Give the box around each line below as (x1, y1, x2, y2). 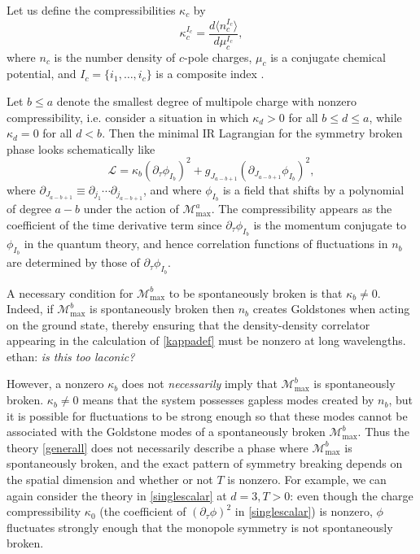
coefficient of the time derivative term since (7, 216, 222, 233)
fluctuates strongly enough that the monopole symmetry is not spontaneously (7, 518, 393, 535)
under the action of (83, 200, 179, 217)
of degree (7, 200, 51, 217)
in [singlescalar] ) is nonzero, (234, 503, 373, 520)
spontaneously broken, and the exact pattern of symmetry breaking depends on (7, 455, 403, 472)
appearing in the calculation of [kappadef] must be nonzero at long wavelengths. (7, 332, 406, 349)
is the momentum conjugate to (253, 216, 406, 233)
